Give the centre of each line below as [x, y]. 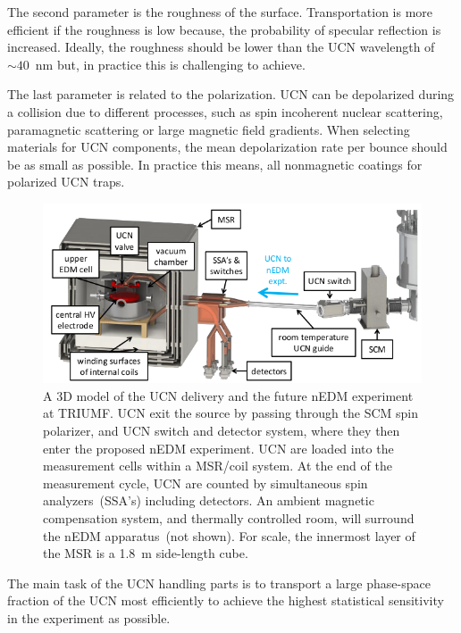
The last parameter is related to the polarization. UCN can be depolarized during [231, 94]
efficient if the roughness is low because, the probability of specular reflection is [224, 29]
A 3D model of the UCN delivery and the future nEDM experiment [228, 395]
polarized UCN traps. [66, 182]
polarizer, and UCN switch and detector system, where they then [222, 430]
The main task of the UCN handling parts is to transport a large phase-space [219, 583]
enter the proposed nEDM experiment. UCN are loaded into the [218, 448]
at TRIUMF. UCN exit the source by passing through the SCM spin [230, 413]
